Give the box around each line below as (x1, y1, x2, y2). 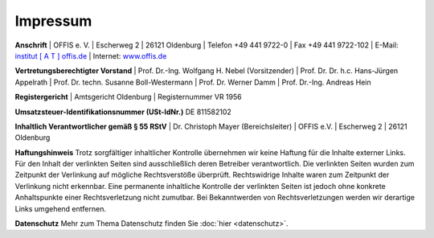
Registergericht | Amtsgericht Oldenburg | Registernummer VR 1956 (14, 92, 242, 102)
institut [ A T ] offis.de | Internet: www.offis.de (14, 51, 167, 60)
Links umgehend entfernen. (14, 203, 106, 213)
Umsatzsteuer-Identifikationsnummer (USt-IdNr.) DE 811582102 (14, 107, 232, 117)
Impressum (14, 12, 92, 30)
